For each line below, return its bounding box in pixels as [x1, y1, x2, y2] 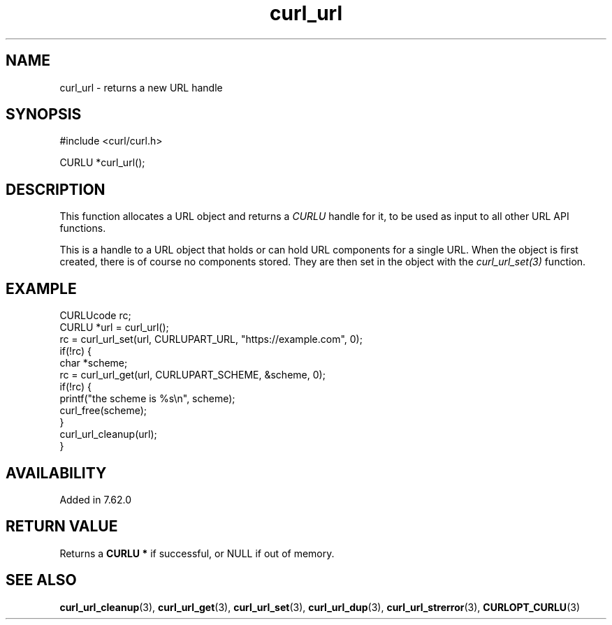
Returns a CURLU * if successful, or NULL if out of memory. [59, 547, 335, 559]
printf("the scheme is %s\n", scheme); [59, 392, 235, 405]
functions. [59, 222, 106, 235]
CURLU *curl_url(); [59, 156, 145, 169]
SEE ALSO [6, 571, 77, 589]
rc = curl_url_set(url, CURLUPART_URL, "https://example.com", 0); [59, 333, 363, 346]
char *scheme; [59, 357, 128, 369]
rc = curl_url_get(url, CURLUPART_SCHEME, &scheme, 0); [59, 369, 326, 381]
